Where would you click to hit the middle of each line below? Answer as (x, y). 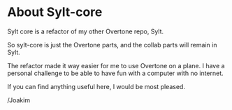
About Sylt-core (55, 12)
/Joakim (19, 100)
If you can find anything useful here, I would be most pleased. (96, 86)
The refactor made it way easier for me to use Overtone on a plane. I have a (116, 65)
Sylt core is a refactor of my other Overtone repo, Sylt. (86, 31)
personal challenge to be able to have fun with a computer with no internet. (115, 73)
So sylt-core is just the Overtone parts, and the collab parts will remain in (112, 45)
